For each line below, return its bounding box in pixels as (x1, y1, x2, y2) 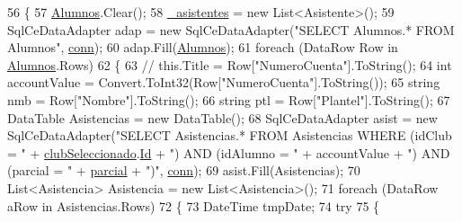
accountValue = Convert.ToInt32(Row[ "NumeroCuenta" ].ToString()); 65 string (7, 73, 440, 92)
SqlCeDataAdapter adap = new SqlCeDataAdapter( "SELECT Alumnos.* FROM (7, 20, 455, 39)
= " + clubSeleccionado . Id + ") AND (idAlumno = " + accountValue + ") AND (7, 143, 450, 162)
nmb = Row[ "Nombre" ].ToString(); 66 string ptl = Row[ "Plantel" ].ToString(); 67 (7, 90, 450, 109)
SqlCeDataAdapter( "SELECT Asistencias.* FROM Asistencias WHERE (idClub (7, 126, 452, 145)
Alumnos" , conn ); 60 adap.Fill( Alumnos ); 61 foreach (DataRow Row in (7, 38, 398, 57)
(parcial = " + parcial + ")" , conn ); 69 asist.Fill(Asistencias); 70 (7, 161, 360, 180)
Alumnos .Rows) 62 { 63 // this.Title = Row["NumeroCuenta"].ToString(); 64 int (7, 55, 452, 74)
